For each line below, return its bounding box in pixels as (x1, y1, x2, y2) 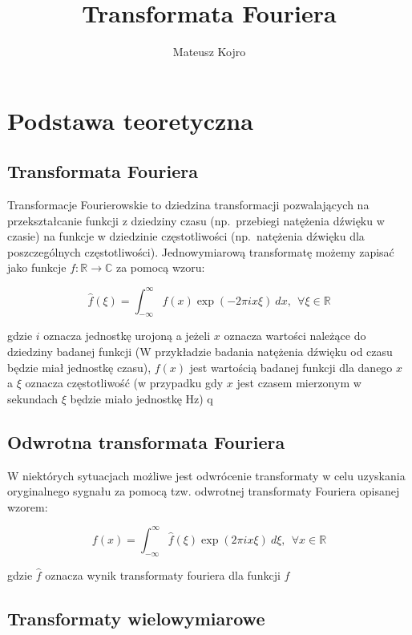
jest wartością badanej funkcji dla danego (189, 358, 393, 375)
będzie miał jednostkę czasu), (7, 358, 151, 375)
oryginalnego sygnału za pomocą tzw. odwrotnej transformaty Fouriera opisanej (7, 483, 400, 500)
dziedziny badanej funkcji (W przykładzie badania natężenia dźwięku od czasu (7, 342, 393, 359)
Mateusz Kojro (172, 43, 246, 60)
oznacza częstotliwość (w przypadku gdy (25, 374, 224, 391)
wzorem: (7, 498, 48, 515)
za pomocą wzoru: (115, 259, 205, 276)
